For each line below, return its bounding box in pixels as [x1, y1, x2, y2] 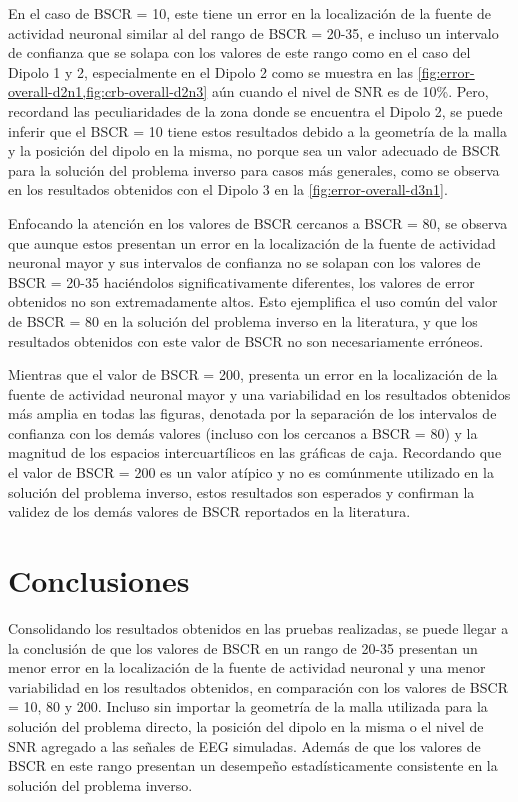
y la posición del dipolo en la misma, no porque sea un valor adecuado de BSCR [8, 140, 500, 161]
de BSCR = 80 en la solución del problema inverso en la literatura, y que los [8, 310, 478, 331]
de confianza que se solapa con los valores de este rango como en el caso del [8, 42, 471, 63]
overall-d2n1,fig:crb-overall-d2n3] [8, 81, 208, 102]
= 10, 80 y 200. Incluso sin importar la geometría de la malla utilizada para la [8, 696, 488, 717]
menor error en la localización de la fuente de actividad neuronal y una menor [8, 657, 486, 678]
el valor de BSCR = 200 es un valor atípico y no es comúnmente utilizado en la [8, 462, 494, 483]
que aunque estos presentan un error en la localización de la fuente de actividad [8, 232, 496, 253]
